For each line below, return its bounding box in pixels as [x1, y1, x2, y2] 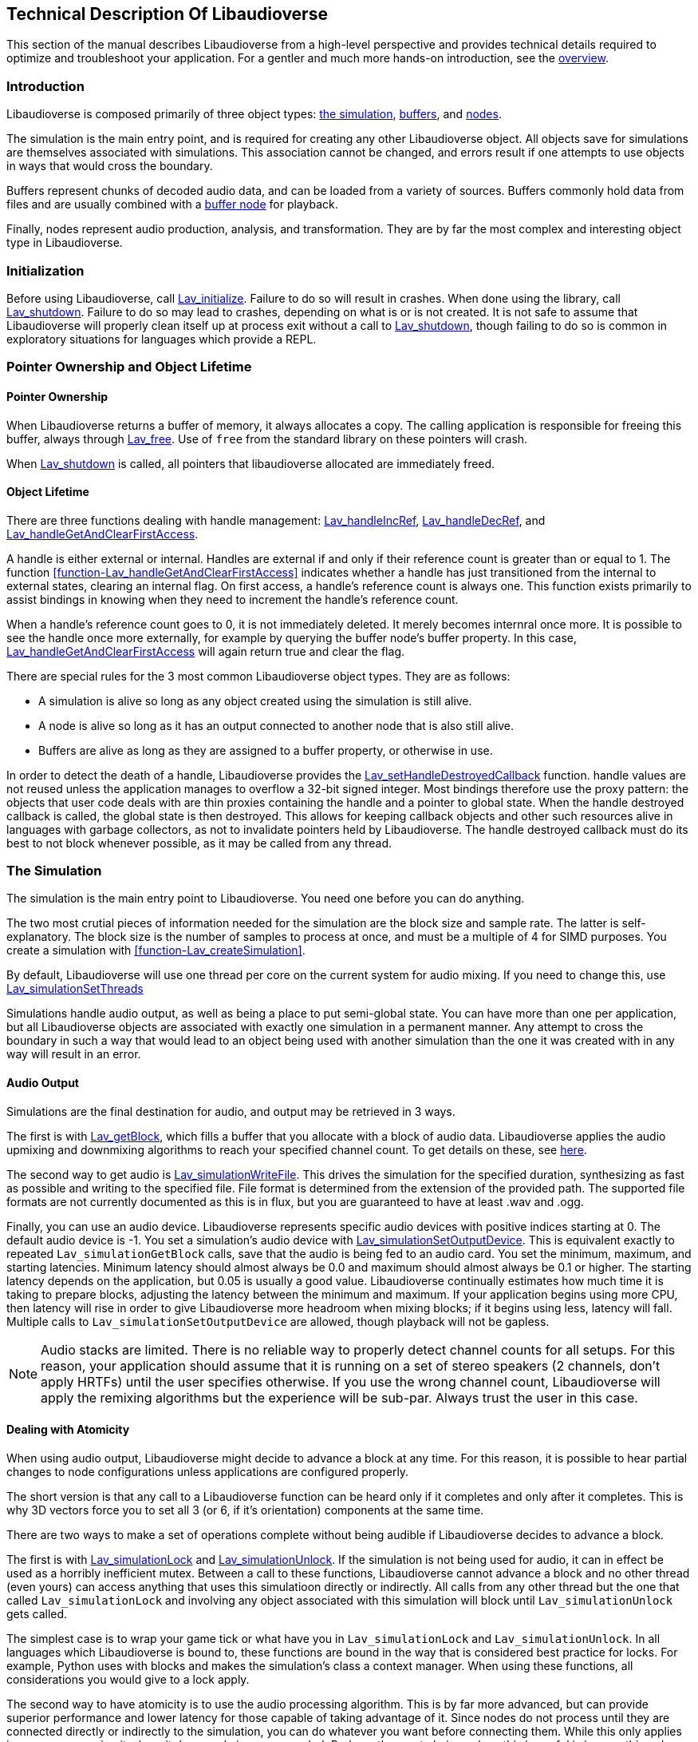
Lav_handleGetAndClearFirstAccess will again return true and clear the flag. [6, 644, 404, 658]
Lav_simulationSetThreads [6, 982, 144, 996]
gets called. [6, 1606, 68, 1621]
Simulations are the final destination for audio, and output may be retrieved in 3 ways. [6, 1104, 455, 1118]
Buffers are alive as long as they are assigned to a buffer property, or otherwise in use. [38, 743, 493, 757]
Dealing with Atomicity [6, 1423, 130, 1437]
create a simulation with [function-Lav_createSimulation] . [6, 943, 306, 958]
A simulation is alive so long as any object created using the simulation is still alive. [38, 693, 472, 708]
